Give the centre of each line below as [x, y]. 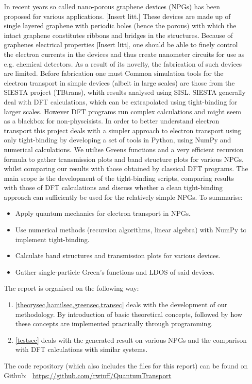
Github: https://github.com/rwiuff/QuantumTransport [88, 375]
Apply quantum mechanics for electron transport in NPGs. [103, 213]
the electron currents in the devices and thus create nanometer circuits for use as [124, 54]
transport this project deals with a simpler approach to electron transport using [123, 130]
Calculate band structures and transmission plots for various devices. [118, 255]
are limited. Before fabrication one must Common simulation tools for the [114, 73]
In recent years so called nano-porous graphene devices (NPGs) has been [112, 6]
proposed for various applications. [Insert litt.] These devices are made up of [117, 16]
